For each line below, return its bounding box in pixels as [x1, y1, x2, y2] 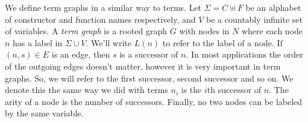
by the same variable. [5, 107, 84, 119]
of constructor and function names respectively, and [5, 13, 196, 25]
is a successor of [119, 48, 178, 61]
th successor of [207, 83, 262, 96]
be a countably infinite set [206, 13, 303, 25]
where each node [241, 25, 303, 37]
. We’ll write [86, 36, 132, 49]
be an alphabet [245, 1, 301, 13]
